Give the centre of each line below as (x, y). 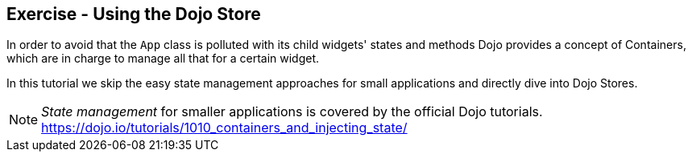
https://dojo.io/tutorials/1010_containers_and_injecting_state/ (224, 128)
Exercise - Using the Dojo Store (134, 14)
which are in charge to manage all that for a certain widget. (163, 59)
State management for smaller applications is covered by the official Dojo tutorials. (292, 112)
